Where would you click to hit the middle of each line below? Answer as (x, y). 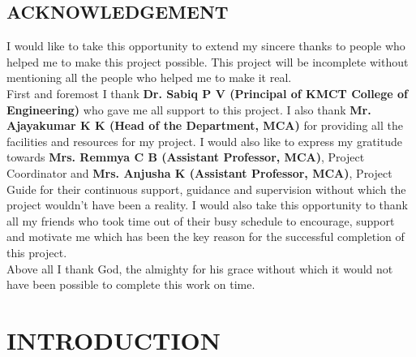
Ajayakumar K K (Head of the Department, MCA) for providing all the (205, 125)
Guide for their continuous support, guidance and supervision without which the (206, 189)
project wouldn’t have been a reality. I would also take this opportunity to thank (207, 205)
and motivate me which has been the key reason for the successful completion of (206, 237)
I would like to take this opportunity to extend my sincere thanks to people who (206, 46)
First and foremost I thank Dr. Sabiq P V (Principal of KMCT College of (207, 93)
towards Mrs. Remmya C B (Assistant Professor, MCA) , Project (186, 157)
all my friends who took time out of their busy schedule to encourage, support (201, 220)
